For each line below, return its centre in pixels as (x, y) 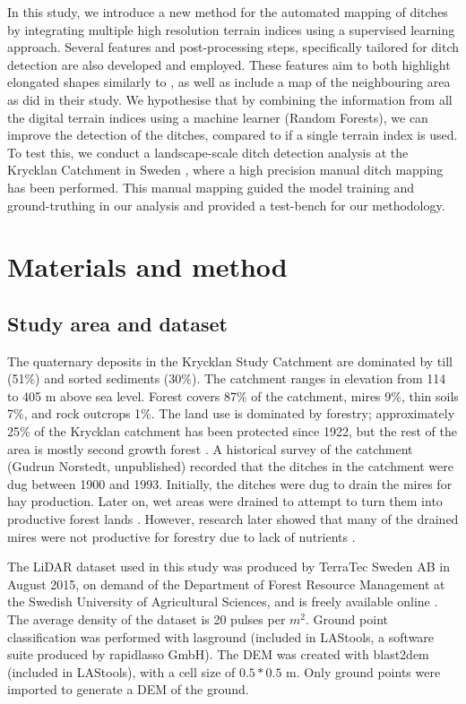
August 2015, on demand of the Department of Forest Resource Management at (226, 584)
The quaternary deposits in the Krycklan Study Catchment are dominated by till (230, 361)
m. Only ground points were (363, 671)
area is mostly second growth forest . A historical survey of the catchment (210, 448)
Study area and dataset (117, 323)
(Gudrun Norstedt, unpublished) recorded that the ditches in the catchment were (230, 466)
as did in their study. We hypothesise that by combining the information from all (230, 99)
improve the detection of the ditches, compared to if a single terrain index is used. (233, 135)
